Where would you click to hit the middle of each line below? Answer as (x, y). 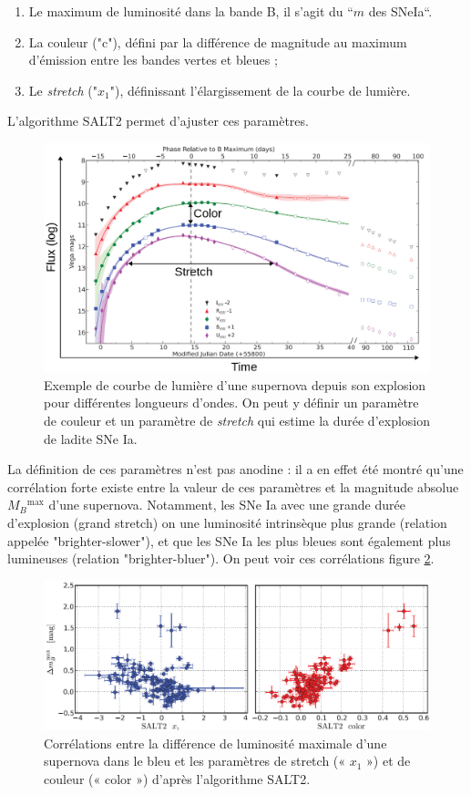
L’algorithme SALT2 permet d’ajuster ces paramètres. (158, 121)
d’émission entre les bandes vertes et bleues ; (153, 60)
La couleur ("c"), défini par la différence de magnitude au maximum (218, 41)
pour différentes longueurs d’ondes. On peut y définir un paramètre (231, 403)
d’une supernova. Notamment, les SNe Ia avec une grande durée (227, 505)
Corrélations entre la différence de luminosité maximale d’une (215, 743)
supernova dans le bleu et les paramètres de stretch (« (195, 761)
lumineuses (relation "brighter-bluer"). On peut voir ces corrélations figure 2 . (221, 558)
